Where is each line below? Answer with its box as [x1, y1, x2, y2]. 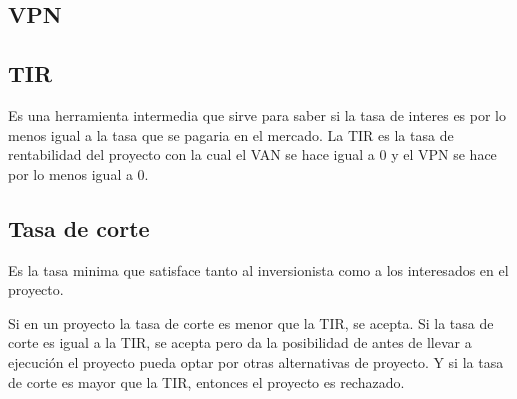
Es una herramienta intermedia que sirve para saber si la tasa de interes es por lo [8, 104, 507, 125]
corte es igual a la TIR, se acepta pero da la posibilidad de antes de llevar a [8, 332, 472, 353]
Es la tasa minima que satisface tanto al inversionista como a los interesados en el [8, 259, 509, 280]
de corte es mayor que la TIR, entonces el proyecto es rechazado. [8, 371, 405, 392]
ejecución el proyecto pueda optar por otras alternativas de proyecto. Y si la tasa [8, 351, 504, 372]
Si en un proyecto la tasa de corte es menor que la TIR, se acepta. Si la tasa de [8, 312, 494, 333]
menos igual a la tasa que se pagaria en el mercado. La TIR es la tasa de [8, 124, 454, 145]
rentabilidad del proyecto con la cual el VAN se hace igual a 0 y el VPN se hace [8, 144, 497, 165]
